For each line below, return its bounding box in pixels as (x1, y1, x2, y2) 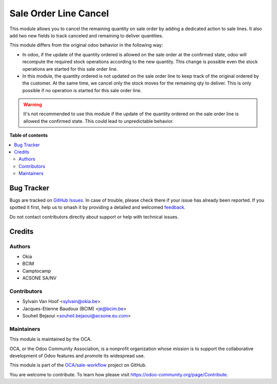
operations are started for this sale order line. (22, 66, 118, 72)
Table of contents (9, 132, 48, 138)
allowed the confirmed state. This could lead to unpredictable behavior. (23, 118, 174, 124)
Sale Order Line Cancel (9, 8, 109, 19)
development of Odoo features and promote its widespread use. (9, 353, 145, 359)
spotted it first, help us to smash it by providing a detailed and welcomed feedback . (9, 204, 186, 210)
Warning (23, 101, 42, 108)
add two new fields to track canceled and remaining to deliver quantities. (9, 32, 164, 38)
